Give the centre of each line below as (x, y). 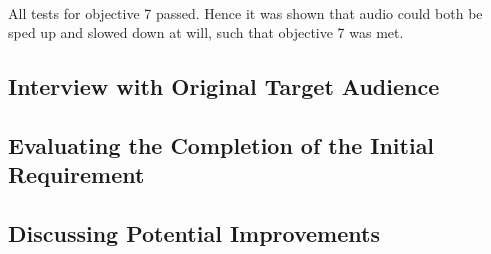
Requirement (76, 174)
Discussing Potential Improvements (194, 233)
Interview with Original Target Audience (224, 86)
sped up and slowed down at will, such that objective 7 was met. (206, 32)
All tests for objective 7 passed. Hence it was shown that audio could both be (245, 12)
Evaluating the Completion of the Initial (221, 144)
